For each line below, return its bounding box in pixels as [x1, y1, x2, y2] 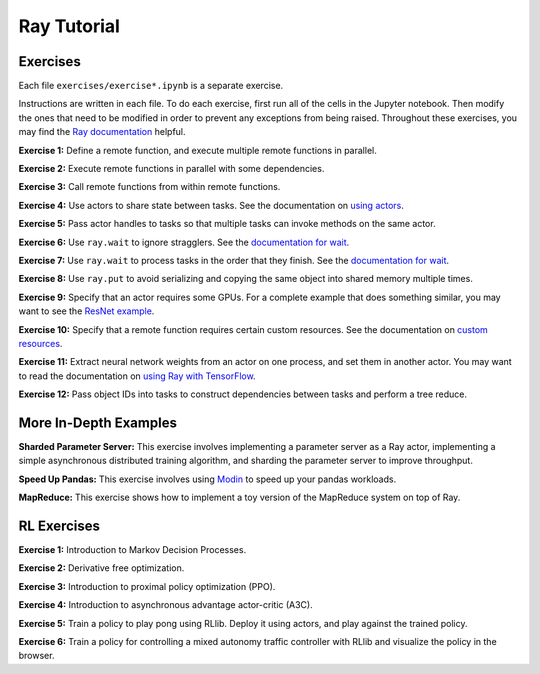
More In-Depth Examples [18, 414, 177, 431]
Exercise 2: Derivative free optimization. [18, 562, 185, 574]
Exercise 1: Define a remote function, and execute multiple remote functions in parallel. [18, 144, 377, 156]
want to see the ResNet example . [18, 305, 155, 317]
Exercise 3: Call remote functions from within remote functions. [18, 181, 281, 193]
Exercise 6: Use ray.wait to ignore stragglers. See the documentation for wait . [18, 236, 350, 248]
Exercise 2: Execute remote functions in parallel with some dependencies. [18, 163, 325, 175]
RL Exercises [18, 517, 100, 534]
